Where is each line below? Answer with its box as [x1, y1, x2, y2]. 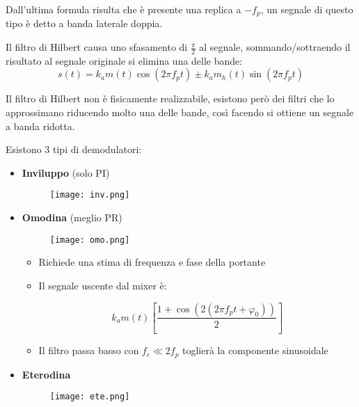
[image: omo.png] [49, 234, 130, 245]
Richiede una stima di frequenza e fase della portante [38, 255, 266, 269]
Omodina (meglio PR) [22, 210, 122, 225]
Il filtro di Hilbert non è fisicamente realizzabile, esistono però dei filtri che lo [6, 91, 335, 106]
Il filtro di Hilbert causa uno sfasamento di [6, 40, 188, 54]
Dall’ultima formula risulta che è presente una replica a [6, 2, 241, 16]
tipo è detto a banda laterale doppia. [6, 16, 163, 31]
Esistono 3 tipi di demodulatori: [6, 142, 142, 157]
